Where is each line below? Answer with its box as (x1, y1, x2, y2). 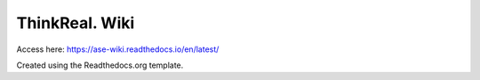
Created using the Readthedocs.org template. (16, 60, 184, 70)
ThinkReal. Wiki (16, 13, 135, 33)
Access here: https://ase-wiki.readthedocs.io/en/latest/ (16, 44, 220, 55)
